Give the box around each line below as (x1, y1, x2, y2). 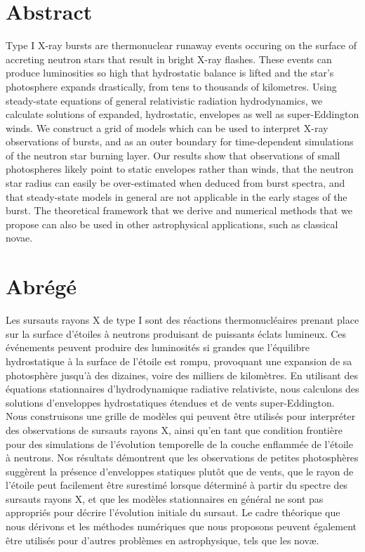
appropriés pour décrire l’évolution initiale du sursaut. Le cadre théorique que (6, 505, 340, 520)
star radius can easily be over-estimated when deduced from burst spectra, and (6, 176, 345, 190)
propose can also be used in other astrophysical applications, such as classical (6, 216, 338, 231)
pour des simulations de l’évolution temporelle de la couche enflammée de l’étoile (6, 436, 353, 451)
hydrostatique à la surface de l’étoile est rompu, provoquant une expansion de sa (6, 353, 352, 368)
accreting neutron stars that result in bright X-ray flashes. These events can (6, 51, 332, 66)
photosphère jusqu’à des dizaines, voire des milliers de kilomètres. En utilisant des (6, 367, 358, 382)
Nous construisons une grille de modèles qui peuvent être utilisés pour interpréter (6, 409, 356, 423)
